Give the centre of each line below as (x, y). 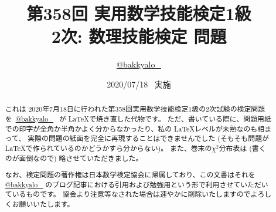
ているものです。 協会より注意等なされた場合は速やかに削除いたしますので (128, 194)
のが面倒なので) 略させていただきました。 (74, 158)
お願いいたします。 (43, 204)
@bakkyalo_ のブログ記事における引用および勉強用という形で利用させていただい (137, 184)
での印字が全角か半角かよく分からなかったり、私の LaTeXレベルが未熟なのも (131, 128)
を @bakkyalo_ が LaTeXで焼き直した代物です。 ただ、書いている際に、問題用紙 (138, 118)
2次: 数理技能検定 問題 (139, 36)
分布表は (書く (242, 148)
